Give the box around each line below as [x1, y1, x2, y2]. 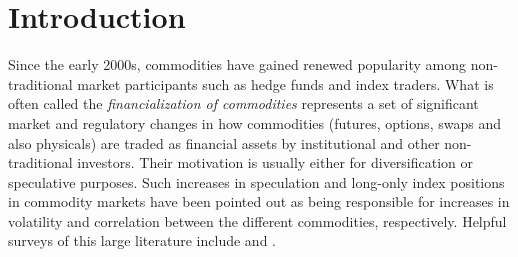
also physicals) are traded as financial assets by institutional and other [8, 132, 440, 153]
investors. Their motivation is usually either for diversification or [77, 152, 474, 173]
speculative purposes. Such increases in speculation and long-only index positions [8, 171, 505, 192]
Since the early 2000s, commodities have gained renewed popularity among [8, 54, 466, 75]
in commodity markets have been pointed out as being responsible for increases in [8, 191, 510, 212]
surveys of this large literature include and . [8, 230, 276, 251]
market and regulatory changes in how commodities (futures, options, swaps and [8, 112, 501, 133]
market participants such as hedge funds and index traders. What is [77, 73, 494, 94]
